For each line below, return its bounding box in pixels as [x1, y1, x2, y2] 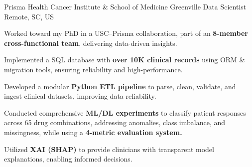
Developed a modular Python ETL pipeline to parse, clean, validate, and [4, 81, 236, 91]
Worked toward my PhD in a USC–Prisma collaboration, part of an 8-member [4, 28, 248, 38]
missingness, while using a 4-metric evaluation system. [4, 127, 182, 137]
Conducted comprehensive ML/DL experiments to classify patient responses [4, 107, 246, 118]
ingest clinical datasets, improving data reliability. [4, 91, 156, 101]
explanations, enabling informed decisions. [4, 154, 132, 164]
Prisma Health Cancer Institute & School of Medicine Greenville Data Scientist [4, 1, 247, 11]
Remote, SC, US [4, 11, 54, 21]
